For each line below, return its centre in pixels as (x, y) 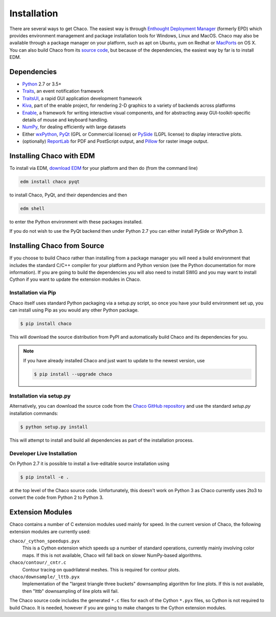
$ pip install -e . (44, 477)
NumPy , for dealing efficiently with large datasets (74, 127)
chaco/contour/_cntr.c (38, 563)
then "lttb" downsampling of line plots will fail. (71, 591)
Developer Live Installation (43, 453)
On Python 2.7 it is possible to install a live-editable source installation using (89, 464)
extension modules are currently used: (50, 532)
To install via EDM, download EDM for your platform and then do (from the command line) (103, 168)
